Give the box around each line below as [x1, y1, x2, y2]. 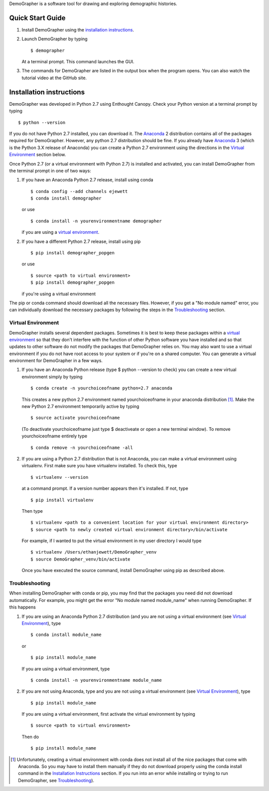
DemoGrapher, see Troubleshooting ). [18, 777, 95, 783]
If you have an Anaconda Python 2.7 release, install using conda [21, 177, 153, 183]
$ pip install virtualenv [30, 497, 94, 503]
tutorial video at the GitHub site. [21, 75, 87, 81]
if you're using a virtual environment [21, 291, 96, 297]
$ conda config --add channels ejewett [30, 189, 128, 194]
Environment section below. [9, 152, 66, 158]
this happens [9, 604, 36, 610]
